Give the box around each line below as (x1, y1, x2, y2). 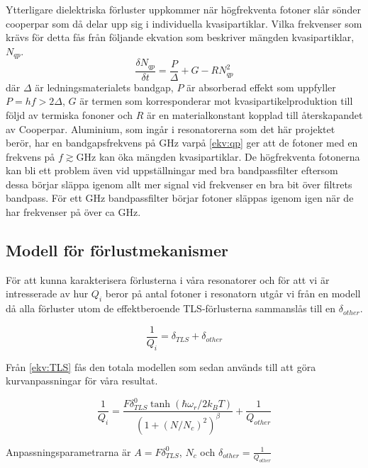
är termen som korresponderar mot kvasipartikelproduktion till (79, 93, 353, 108)
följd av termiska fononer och (6, 107, 133, 122)
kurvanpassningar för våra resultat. (6, 373, 158, 388)
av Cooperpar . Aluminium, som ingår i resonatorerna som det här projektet (6, 121, 335, 136)
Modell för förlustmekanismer (6, 239, 228, 261)
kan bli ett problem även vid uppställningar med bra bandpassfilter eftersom (6, 163, 338, 178)
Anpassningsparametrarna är (6, 444, 131, 459)
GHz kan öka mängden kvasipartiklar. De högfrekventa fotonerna (76, 149, 360, 164)
